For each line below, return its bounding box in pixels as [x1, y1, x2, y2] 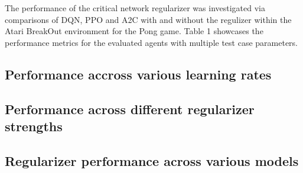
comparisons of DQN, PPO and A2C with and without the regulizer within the [5, 13, 292, 25]
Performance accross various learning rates [5, 65, 272, 83]
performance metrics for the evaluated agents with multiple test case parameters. [5, 36, 298, 48]
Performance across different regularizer [5, 99, 255, 118]
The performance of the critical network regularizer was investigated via [5, 2, 266, 14]
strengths [5, 117, 63, 135]
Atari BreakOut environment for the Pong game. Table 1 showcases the [5, 25, 263, 37]
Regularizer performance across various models [5, 151, 299, 169]
